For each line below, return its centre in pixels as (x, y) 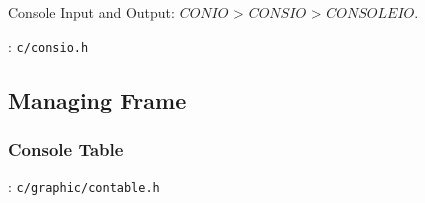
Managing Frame (97, 99)
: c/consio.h (48, 45)
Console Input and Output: (91, 12)
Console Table (66, 148)
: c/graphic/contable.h (84, 186)
